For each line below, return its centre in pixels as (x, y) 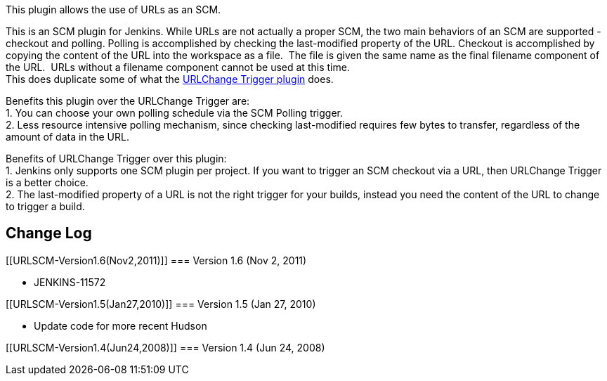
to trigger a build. (45, 206)
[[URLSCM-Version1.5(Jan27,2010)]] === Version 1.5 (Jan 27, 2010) (161, 304)
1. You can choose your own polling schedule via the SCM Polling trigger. (175, 113)
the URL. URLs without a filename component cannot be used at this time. (178, 67)
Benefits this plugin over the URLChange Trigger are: (128, 101)
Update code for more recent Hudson (120, 325)
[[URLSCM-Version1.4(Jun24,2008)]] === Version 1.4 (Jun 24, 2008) (165, 347)
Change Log (49, 233)
